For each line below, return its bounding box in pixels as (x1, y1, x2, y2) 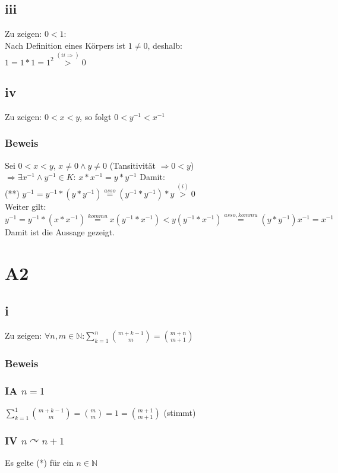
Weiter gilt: (5, 200, 46, 213)
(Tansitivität (109, 159, 156, 171)
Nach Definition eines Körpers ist (5, 39, 126, 51)
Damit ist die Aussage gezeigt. (5, 225, 115, 238)
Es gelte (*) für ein (5, 456, 74, 469)
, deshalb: (147, 39, 182, 51)
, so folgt (80, 110, 112, 122)
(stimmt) (163, 406, 196, 419)
